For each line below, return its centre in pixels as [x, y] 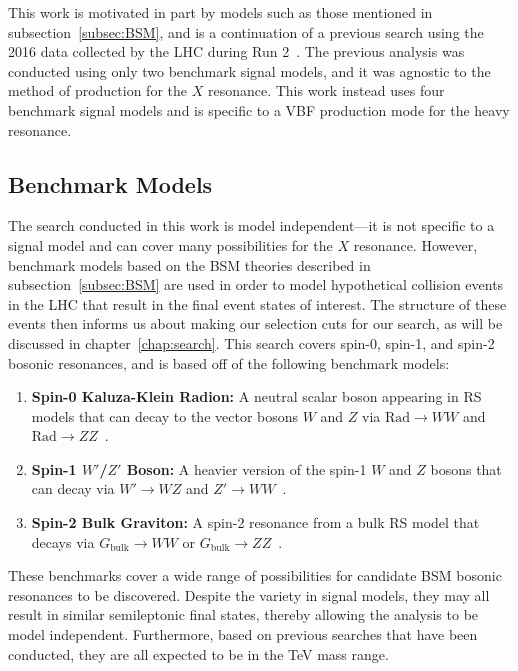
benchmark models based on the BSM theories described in [189, 264]
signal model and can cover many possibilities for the [170, 244]
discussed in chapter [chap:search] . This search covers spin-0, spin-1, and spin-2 [251, 342]
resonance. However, [415, 244]
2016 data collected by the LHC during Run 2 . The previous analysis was [236, 51]
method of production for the [98, 90]
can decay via [73, 488]
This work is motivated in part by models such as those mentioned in [220, 12]
